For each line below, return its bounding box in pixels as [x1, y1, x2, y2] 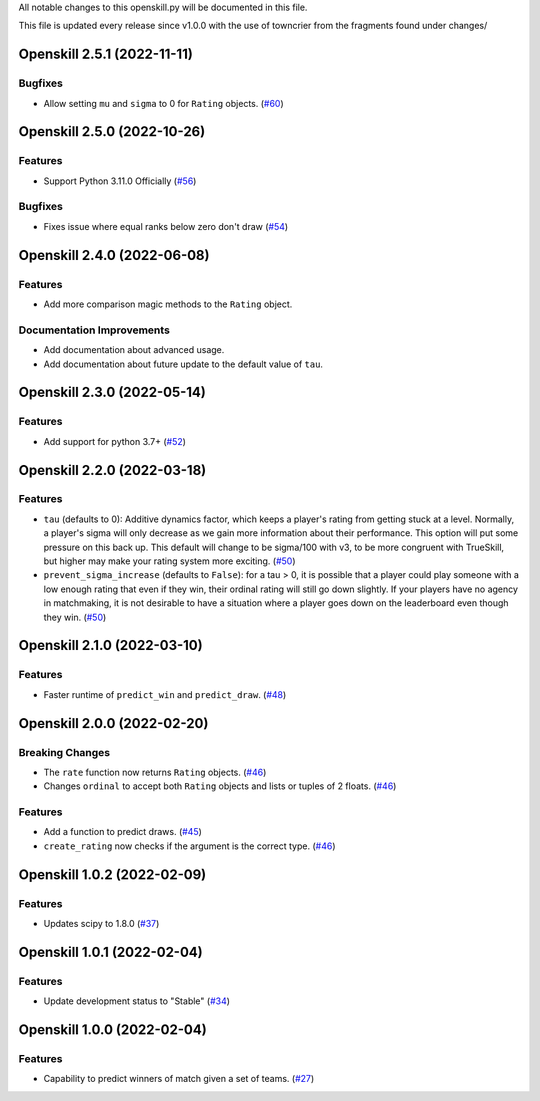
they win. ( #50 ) [43, 611, 107, 623]
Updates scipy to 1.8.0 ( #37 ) [43, 917, 160, 929]
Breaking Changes [18, 745, 111, 759]
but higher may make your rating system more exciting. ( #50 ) [43, 555, 296, 567]
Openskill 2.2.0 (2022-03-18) [18, 461, 207, 479]
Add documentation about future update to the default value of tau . [43, 358, 324, 370]
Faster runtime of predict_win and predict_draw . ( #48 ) [43, 688, 287, 700]
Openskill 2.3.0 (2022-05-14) [18, 384, 207, 401]
